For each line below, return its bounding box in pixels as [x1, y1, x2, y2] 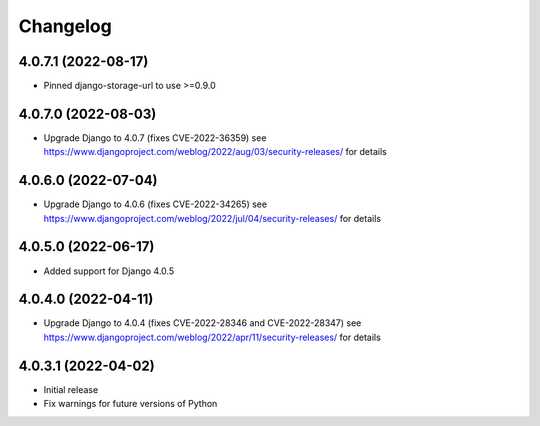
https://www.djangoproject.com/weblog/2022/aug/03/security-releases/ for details [43, 146, 387, 158]
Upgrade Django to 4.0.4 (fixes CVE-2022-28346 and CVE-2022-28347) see [43, 317, 362, 329]
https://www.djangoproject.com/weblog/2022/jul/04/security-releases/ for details [43, 212, 382, 224]
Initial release [43, 383, 99, 395]
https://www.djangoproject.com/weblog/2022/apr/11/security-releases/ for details [43, 331, 382, 343]
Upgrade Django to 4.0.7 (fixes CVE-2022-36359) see [43, 131, 267, 144]
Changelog [18, 15, 112, 37]
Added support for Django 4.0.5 [43, 265, 175, 277]
